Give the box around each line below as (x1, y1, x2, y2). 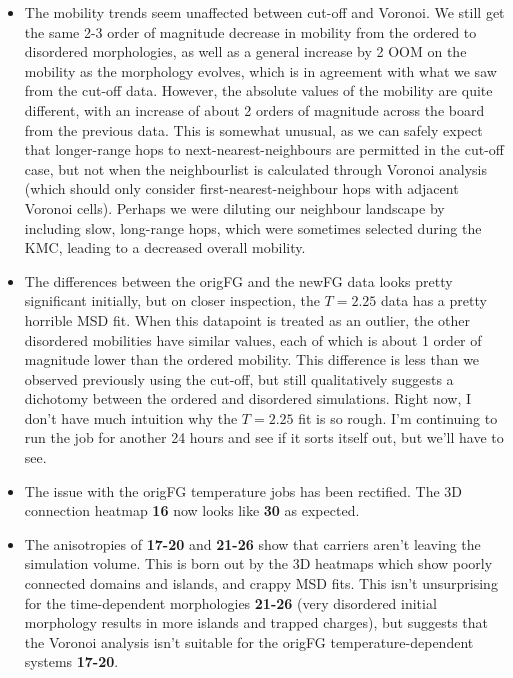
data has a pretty (380, 290, 487, 311)
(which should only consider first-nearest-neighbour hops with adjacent (24, 178, 459, 199)
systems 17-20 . (24, 651, 119, 672)
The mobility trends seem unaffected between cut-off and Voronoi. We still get (24, 2, 505, 22)
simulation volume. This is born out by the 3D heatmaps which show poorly (24, 553, 493, 574)
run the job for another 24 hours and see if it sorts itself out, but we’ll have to (24, 427, 504, 448)
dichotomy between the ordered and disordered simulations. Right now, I (24, 388, 472, 409)
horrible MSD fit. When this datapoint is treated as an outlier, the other (24, 309, 470, 330)
